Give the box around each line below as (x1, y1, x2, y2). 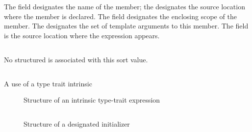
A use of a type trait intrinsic (4, 78, 92, 88)
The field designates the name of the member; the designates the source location (4, 1, 245, 11)
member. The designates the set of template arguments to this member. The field (4, 21, 249, 31)
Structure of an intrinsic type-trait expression (24, 95, 160, 105)
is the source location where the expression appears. (4, 30, 160, 40)
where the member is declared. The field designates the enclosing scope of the (4, 11, 237, 21)
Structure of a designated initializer (24, 119, 130, 129)
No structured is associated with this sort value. (4, 54, 148, 64)
